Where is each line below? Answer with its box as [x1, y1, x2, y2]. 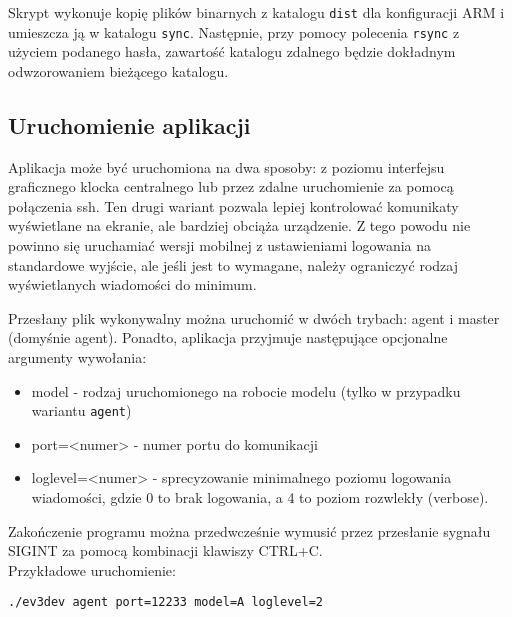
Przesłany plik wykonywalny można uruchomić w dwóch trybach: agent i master [8, 307, 500, 328]
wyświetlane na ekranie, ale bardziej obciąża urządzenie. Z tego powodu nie [8, 215, 471, 236]
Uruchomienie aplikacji [8, 109, 251, 140]
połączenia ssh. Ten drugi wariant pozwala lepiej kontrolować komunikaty [8, 195, 459, 216]
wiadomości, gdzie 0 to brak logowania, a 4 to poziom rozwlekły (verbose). [31, 487, 489, 508]
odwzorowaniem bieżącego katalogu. [8, 60, 229, 81]
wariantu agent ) [31, 400, 132, 421]
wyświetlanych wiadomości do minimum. [8, 274, 257, 295]
